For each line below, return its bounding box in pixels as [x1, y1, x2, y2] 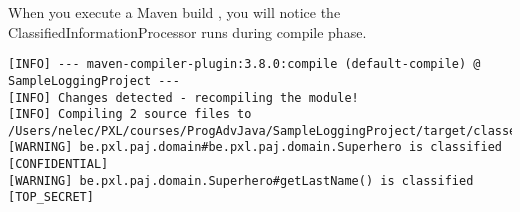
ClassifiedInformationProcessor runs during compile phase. [8, 21, 367, 42]
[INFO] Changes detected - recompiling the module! [8, 90, 359, 105]
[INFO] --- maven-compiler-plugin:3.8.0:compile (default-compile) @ [8, 57, 481, 72]
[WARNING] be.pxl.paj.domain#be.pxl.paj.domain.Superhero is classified [8, 140, 502, 155]
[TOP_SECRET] [8, 190, 94, 205]
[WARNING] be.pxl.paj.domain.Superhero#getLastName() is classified [8, 173, 474, 188]
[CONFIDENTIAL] [8, 157, 109, 172]
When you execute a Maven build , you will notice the [8, 2, 341, 22]
